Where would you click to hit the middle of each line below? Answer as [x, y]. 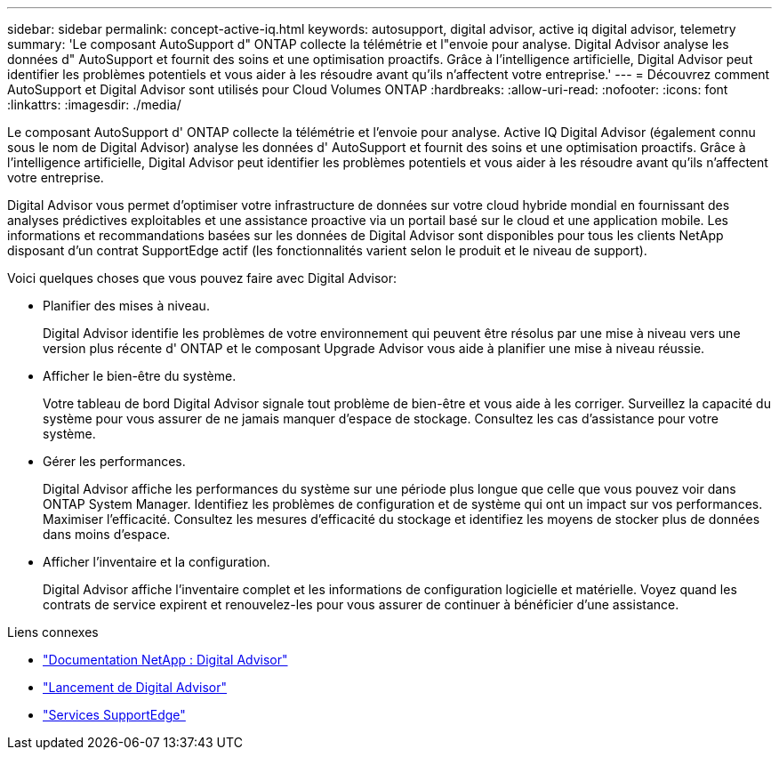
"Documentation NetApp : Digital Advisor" [165, 660]
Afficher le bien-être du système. [140, 376]
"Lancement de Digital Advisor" [135, 687]
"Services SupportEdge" [114, 715]
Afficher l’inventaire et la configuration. [157, 562]
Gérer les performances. [114, 461]
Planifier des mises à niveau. [126, 306]
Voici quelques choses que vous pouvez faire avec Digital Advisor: [202, 278]
